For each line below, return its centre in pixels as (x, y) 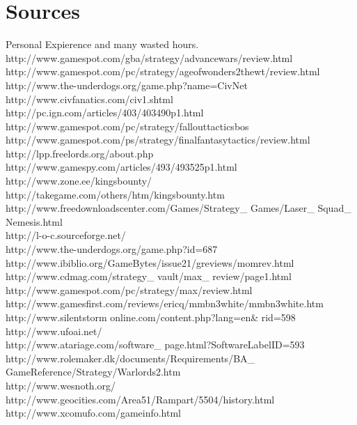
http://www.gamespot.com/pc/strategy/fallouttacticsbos (127, 126)
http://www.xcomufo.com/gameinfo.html (94, 413)
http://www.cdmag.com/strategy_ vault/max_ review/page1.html (149, 276)
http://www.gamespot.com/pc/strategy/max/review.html (129, 289)
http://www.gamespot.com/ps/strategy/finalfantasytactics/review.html (158, 140)
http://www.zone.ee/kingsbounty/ (79, 181)
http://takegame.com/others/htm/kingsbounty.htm (115, 194)
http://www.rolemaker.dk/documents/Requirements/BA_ (130, 358)
